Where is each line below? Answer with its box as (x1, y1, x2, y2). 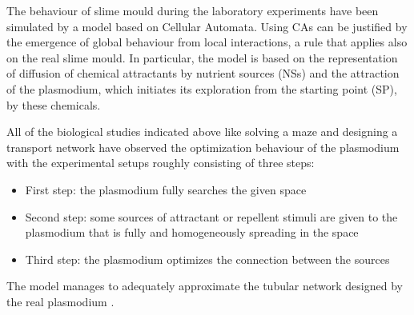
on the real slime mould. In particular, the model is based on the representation (6, 49, 398, 66)
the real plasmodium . (6, 293, 115, 309)
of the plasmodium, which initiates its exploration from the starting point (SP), (6, 80, 397, 97)
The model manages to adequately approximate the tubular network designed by (6, 277, 403, 294)
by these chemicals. (6, 96, 101, 113)
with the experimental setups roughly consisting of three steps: (6, 154, 315, 171)
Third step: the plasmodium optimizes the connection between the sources (25, 250, 390, 267)
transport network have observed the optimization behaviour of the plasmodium (6, 138, 400, 155)
